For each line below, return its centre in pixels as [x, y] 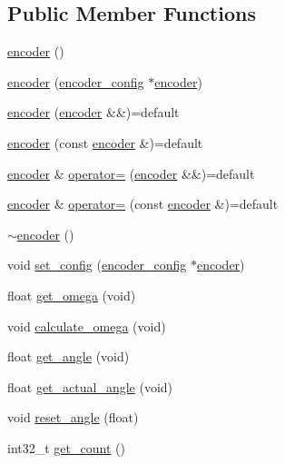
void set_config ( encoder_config [97, 265]
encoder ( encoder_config [76, 81]
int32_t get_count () [66, 447]
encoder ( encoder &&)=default [93, 112]
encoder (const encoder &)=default [105, 142]
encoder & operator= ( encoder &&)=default [131, 173]
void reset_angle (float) [73, 417]
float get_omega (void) [72, 295]
